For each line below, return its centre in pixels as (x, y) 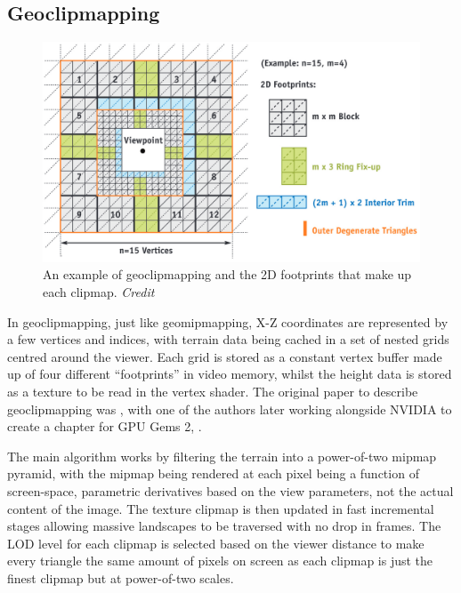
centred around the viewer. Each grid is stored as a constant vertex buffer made (225, 356)
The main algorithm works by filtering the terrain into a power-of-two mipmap (222, 456)
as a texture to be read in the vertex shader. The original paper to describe (213, 391)
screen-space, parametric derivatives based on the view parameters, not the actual (230, 490)
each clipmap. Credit (99, 292)
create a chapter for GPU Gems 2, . (105, 426)
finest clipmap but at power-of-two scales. (121, 577)
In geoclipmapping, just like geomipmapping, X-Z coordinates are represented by (228, 321)
